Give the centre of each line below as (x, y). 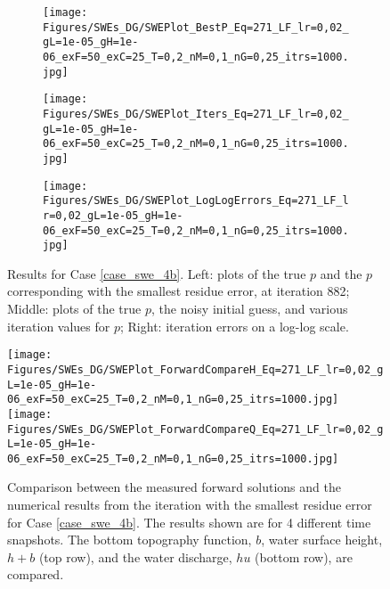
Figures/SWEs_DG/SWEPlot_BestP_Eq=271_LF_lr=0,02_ (196, 27)
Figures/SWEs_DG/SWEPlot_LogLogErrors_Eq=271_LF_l (196, 201)
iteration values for (59, 326)
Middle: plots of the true (74, 309)
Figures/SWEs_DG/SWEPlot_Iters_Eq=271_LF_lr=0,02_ (196, 114)
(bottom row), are (304, 556)
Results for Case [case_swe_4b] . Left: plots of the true (157, 273)
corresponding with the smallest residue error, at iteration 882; (179, 291)
